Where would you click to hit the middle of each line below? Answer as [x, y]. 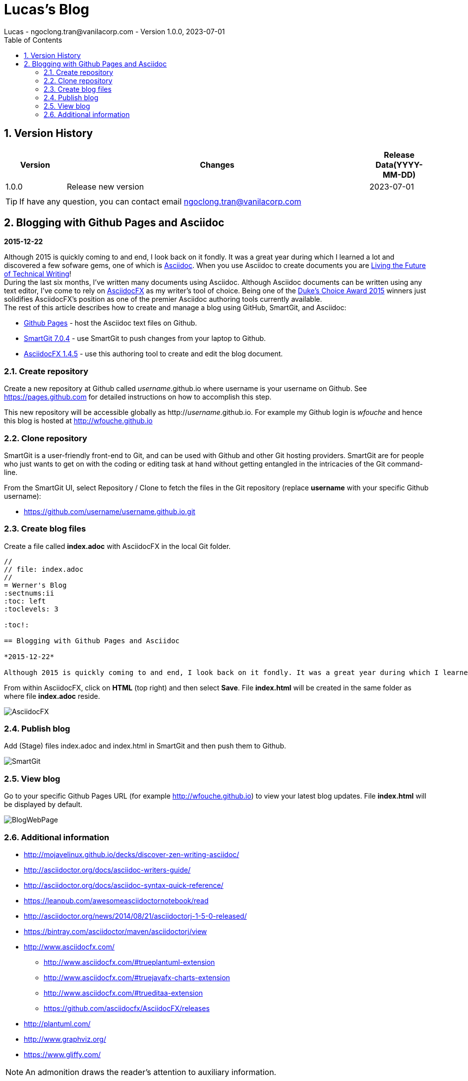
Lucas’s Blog [47, 9]
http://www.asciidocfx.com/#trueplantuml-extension [129, 962]
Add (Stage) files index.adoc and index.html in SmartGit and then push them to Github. [145, 746]
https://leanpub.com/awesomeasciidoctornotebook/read [116, 900]
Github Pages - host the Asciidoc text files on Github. [111, 323]
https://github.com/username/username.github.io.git [110, 511]
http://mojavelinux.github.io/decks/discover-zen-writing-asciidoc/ [132, 854]
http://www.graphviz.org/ [65, 1039]
